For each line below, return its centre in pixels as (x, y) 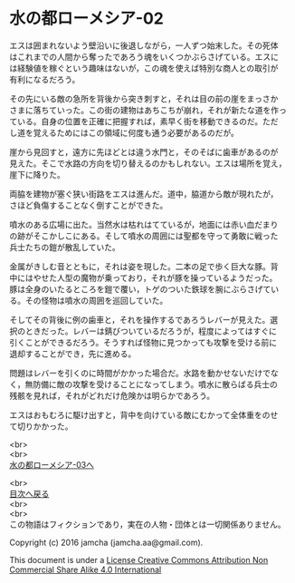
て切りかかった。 (41, 426)
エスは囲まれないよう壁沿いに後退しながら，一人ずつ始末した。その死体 (144, 45)
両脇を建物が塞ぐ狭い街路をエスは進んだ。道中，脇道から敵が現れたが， (144, 194)
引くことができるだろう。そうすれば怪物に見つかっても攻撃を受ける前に (143, 342)
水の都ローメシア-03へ (52, 464)
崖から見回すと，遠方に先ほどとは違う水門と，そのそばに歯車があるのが (144, 151)
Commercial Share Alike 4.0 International (86, 569)
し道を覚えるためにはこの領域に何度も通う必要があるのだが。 (124, 132)
